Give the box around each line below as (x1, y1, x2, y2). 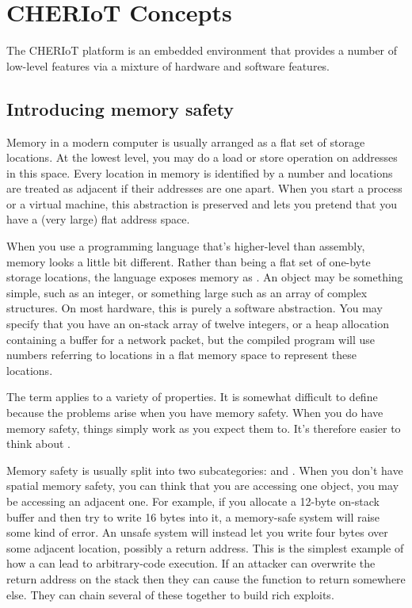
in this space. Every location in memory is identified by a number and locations (6, 164, 393, 181)
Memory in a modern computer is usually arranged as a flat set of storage (6, 133, 365, 150)
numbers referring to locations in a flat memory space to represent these (6, 346, 357, 363)
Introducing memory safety (6, 96, 235, 120)
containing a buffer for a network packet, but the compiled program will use (6, 331, 375, 347)
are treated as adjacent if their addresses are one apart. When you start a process (6, 180, 402, 197)
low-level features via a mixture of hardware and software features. (6, 57, 330, 74)
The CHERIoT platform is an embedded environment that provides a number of (6, 42, 398, 59)
